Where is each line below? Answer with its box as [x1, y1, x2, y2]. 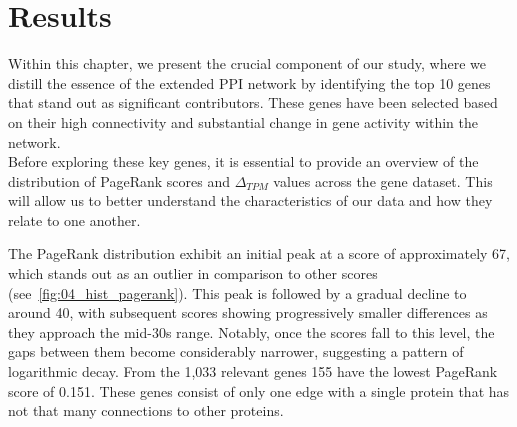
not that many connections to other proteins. [8, 400, 284, 421]
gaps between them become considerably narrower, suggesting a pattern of [8, 341, 464, 362]
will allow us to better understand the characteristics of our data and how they [8, 190, 493, 211]
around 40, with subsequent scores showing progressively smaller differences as [8, 302, 488, 323]
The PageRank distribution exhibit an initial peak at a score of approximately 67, [8, 243, 510, 264]
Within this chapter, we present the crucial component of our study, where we [8, 53, 486, 74]
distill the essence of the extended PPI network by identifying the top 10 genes [8, 72, 491, 93]
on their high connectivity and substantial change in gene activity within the [8, 111, 479, 132]
